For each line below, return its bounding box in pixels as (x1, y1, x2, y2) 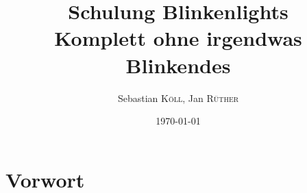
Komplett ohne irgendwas (54, 24, 302, 52)
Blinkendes (125, 51, 231, 79)
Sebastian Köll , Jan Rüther (117, 90, 239, 105)
